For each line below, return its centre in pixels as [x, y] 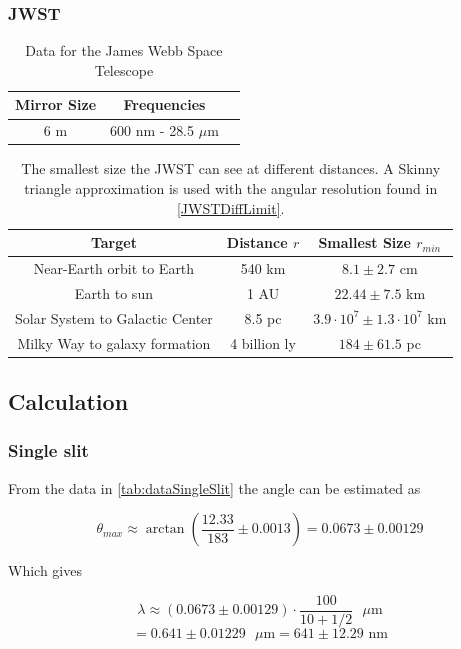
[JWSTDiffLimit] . [230, 207]
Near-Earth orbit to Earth [114, 267]
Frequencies [164, 104]
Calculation [68, 400]
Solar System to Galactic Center [114, 317]
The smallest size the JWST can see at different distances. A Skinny [231, 168]
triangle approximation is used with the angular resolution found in [231, 187]
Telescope [124, 69]
